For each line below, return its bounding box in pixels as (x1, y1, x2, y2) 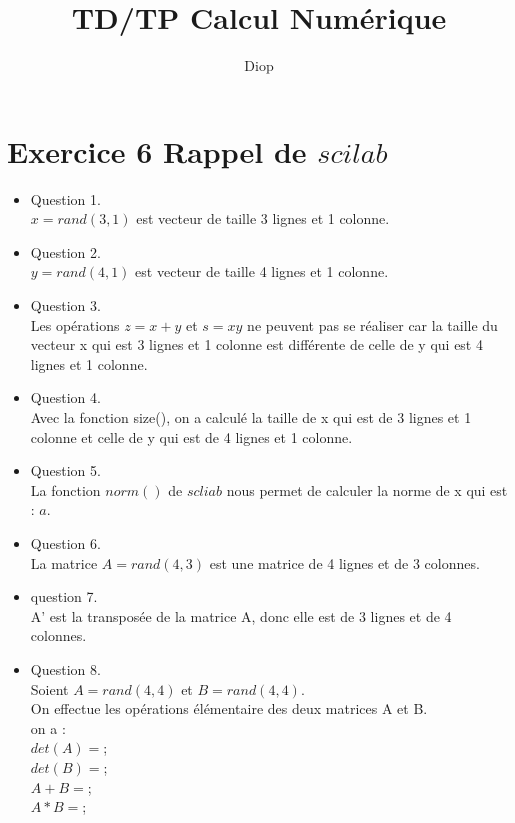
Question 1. (30, 188, 101, 209)
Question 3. (30, 295, 101, 316)
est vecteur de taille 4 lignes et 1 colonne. (135, 261, 389, 282)
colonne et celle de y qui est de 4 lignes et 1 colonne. (30, 426, 353, 447)
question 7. (30, 586, 98, 607)
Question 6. (30, 532, 101, 553)
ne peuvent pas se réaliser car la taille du (247, 314, 498, 335)
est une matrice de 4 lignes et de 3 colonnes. (209, 552, 480, 573)
